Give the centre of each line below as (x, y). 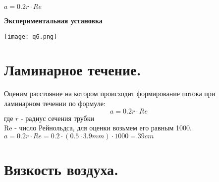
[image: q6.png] (31, 36)
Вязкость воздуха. (61, 169)
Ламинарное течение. (73, 70)
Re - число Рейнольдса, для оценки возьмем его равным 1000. (98, 128)
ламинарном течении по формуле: (55, 103)
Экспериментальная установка (53, 20)
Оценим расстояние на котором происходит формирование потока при (110, 93)
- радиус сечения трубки (57, 118)
